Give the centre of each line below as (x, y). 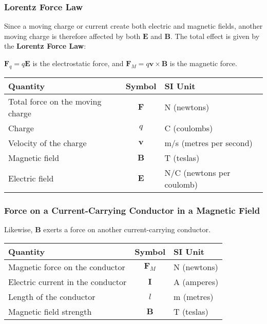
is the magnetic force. (203, 63)
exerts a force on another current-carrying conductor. (127, 229)
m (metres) (194, 296)
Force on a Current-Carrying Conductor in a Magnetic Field (132, 210)
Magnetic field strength (50, 311)
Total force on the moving (55, 101)
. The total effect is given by (215, 36)
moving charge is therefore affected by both (72, 36)
